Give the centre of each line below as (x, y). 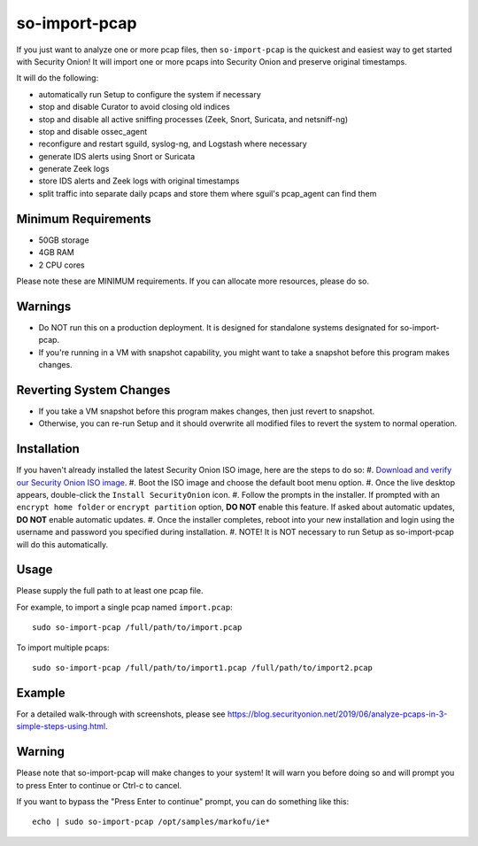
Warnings (44, 306)
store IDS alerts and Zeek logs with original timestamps (139, 181)
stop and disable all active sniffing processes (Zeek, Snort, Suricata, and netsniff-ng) (193, 119)
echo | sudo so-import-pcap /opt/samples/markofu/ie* (151, 822)
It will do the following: (58, 78)
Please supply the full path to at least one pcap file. (110, 591)
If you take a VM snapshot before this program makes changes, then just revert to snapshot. (207, 411)
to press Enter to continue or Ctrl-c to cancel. (99, 785)
